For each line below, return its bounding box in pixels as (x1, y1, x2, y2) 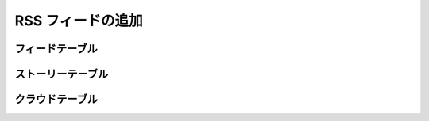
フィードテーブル (14, 42, 99, 55)
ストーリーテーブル (14, 67, 109, 81)
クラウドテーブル (14, 93, 99, 106)
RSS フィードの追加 (14, 12, 143, 29)
